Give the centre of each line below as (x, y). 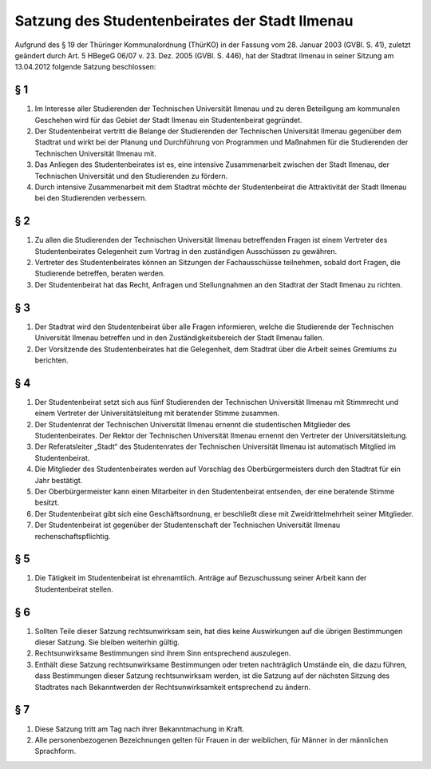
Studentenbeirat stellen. (74, 589)
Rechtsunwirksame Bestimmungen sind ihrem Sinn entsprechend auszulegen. (163, 653)
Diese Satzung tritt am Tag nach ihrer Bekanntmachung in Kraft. (140, 729)
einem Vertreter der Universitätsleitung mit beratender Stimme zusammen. (157, 413)
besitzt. (47, 502)
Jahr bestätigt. (59, 480)
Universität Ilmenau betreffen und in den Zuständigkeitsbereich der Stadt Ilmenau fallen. (180, 338)
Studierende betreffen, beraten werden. (100, 274)
